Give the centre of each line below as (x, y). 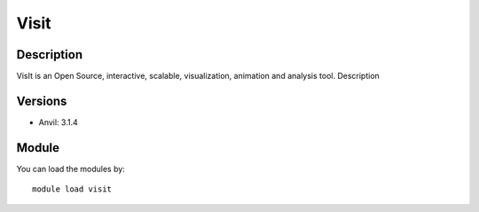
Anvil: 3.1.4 (59, 122)
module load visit (72, 189)
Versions (42, 101)
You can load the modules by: (71, 169)
